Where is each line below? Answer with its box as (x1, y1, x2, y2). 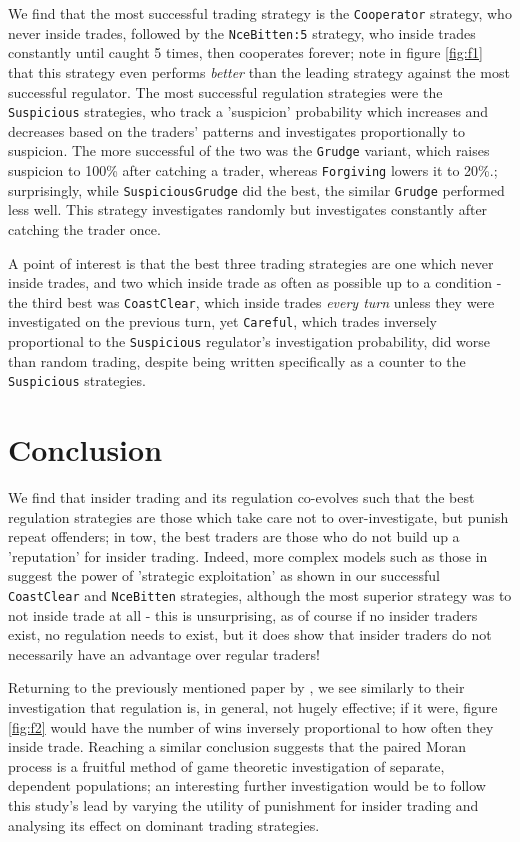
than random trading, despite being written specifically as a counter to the (8, 350, 466, 371)
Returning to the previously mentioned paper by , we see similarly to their (8, 677, 465, 698)
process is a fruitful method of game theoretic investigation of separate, (8, 755, 445, 776)
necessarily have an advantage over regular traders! (8, 643, 320, 664)
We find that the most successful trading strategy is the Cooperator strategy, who (8, 3, 512, 23)
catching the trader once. (8, 218, 161, 239)
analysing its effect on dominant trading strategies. (8, 814, 320, 835)
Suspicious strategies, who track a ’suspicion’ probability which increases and (8, 101, 489, 122)
